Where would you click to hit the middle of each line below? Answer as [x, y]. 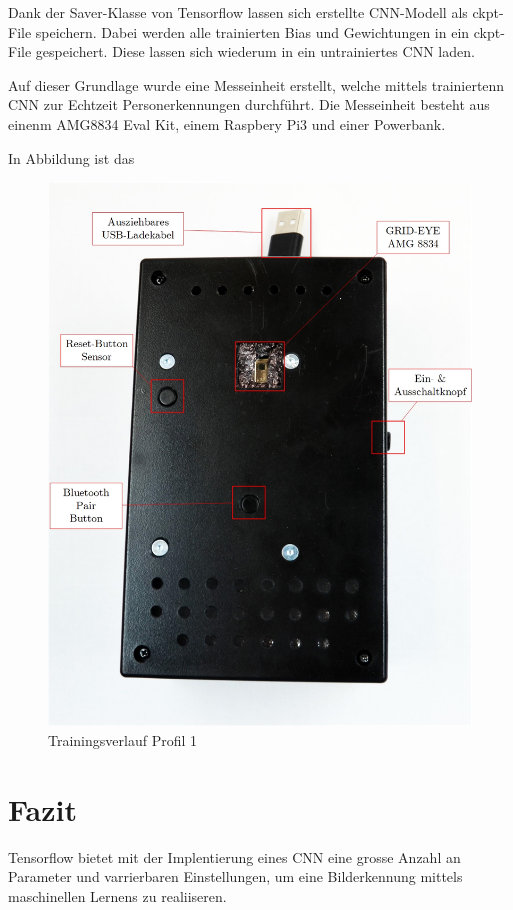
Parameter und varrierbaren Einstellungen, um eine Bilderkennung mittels [235, 876]
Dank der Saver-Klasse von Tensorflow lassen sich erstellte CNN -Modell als [238, 12]
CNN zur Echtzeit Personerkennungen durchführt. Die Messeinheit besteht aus [249, 104]
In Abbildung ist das [71, 157]
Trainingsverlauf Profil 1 [122, 739]
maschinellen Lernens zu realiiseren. [117, 895]
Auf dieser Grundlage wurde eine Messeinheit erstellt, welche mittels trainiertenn [256, 84]
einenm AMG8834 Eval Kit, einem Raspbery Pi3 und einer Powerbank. [227, 123]
